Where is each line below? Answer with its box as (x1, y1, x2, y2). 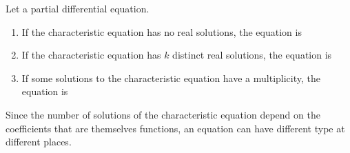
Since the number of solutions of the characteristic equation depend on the (6, 107, 320, 121)
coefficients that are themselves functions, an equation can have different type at (6, 121, 345, 135)
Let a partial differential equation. (6, 1, 150, 15)
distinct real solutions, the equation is (172, 48, 332, 62)
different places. (6, 134, 72, 149)
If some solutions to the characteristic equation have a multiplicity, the (21, 70, 320, 85)
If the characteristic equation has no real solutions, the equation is (21, 24, 302, 39)
